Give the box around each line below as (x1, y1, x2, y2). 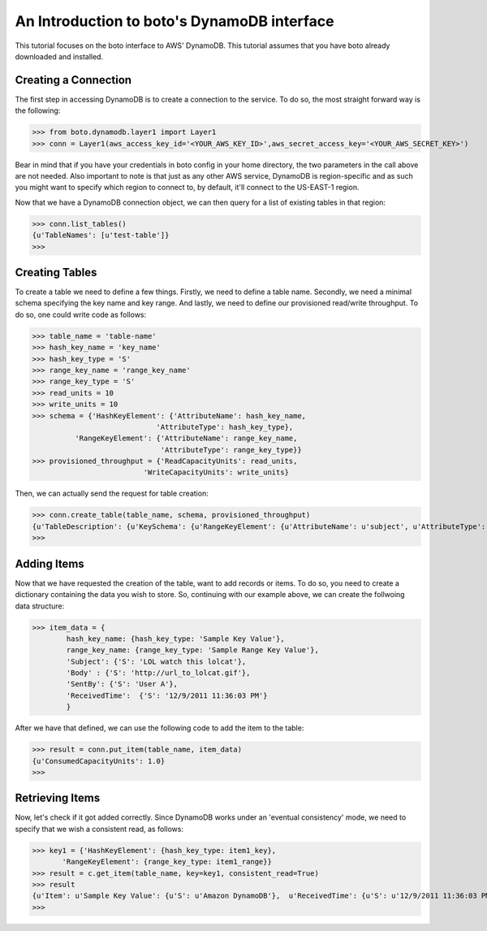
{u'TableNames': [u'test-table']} (32, 231, 170, 240)
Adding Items (15, 556, 84, 570)
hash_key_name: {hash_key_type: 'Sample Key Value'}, (66, 634, 285, 643)
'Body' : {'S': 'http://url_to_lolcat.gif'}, (66, 669, 251, 678)
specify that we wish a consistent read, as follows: (15, 824, 184, 834)
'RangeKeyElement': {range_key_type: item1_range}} (62, 857, 272, 867)
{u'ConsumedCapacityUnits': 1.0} (32, 756, 166, 765)
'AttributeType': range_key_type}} (160, 445, 302, 454)
